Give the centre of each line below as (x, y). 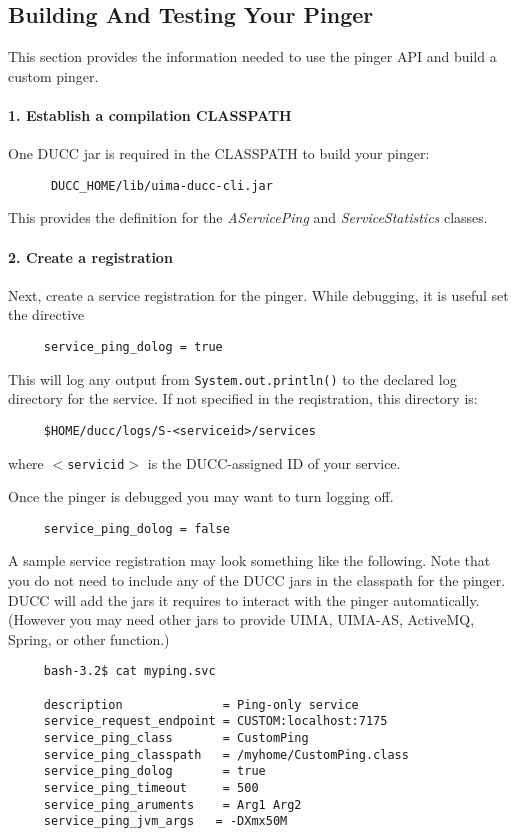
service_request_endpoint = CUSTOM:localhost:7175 (215, 721)
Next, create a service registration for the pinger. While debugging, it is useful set (258, 294)
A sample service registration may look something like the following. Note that (249, 560)
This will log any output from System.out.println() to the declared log (232, 378)
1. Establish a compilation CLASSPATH (150, 114)
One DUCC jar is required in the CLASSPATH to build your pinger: (219, 153)
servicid (96, 464)
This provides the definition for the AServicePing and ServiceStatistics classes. (248, 217)
